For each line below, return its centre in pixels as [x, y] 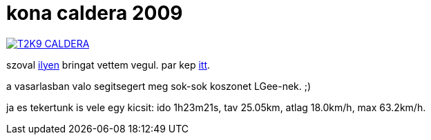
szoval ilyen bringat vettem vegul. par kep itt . [108, 65]
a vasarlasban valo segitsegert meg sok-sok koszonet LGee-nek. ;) [159, 86]
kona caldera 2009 [95, 13]
